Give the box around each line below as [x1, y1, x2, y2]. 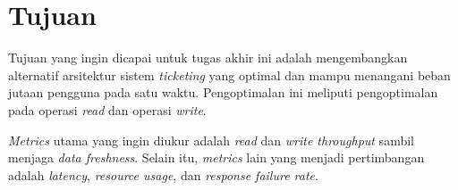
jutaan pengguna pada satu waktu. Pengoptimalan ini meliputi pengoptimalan [8, 83, 438, 102]
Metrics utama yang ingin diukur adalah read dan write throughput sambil [8, 130, 414, 149]
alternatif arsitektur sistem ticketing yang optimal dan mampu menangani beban [8, 65, 451, 84]
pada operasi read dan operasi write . [8, 100, 207, 119]
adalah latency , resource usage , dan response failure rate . [8, 165, 318, 184]
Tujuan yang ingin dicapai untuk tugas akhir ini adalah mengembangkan [8, 48, 408, 67]
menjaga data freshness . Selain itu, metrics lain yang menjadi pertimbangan [8, 148, 425, 167]
